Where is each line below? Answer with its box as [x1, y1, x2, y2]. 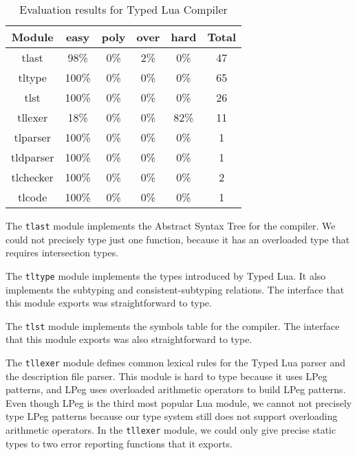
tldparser [11, 149, 54, 165]
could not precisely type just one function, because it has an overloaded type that [6, 232, 350, 246]
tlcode [18, 189, 47, 205]
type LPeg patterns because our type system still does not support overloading [6, 409, 338, 423]
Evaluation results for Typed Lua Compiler [19, 1, 228, 17]
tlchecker [11, 169, 54, 185]
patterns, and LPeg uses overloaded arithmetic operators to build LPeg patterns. [6, 382, 346, 397]
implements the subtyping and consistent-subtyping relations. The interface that [6, 282, 345, 296]
